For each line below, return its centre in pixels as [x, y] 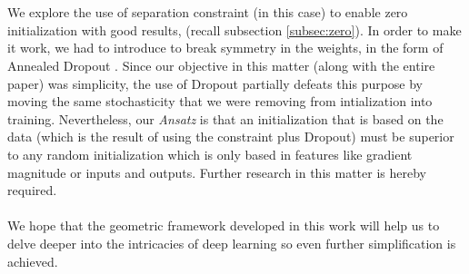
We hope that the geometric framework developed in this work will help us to [224, 225]
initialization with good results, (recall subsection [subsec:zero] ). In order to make [234, 29]
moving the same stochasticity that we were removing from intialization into [220, 101]
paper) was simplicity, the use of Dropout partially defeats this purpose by [215, 83]
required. [32, 190]
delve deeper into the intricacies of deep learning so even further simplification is [232, 243]
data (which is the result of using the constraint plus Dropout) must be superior [231, 137]
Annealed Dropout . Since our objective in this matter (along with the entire [221, 65]
